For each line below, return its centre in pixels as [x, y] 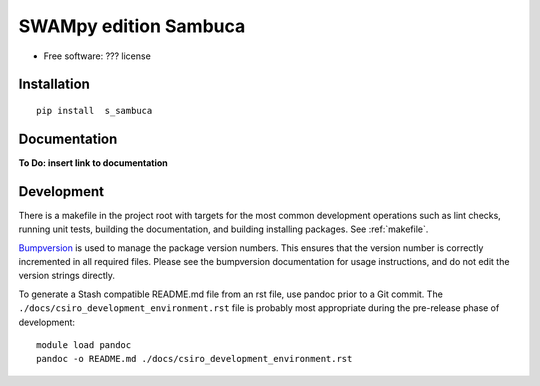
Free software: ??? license [97, 56]
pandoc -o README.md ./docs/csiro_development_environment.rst [194, 359]
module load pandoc [84, 344]
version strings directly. [66, 276]
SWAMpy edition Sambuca [132, 26]
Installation [54, 84]
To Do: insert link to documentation [93, 162]
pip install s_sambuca [94, 110]
